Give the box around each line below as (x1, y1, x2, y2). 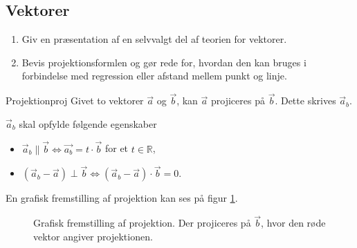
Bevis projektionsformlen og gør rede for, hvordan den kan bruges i (21, 55, 306, 69)
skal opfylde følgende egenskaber (19, 116, 157, 131)
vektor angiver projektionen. (33, 229, 153, 243)
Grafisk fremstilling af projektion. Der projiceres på (33, 216, 251, 230)
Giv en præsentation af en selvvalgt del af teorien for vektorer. (21, 32, 287, 46)
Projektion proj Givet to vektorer (6, 93, 144, 108)
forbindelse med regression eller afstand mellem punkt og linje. (21, 68, 287, 83)
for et (104, 141, 129, 155)
